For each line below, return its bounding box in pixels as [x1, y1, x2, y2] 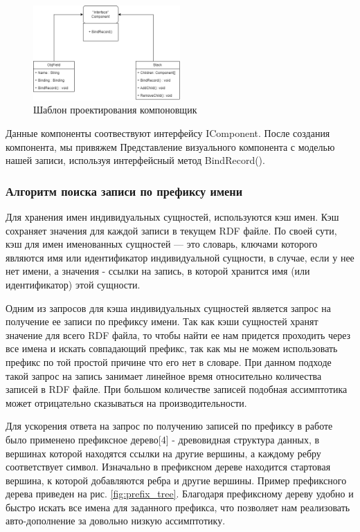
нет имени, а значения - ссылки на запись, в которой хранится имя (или [6, 264, 310, 278]
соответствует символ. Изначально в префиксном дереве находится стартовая [6, 459, 331, 474]
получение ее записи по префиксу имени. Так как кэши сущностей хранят [6, 314, 318, 329]
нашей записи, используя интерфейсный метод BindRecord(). [6, 153, 265, 167]
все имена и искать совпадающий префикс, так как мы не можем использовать [6, 341, 338, 356]
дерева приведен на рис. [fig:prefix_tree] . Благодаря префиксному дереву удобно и [6, 486, 354, 501]
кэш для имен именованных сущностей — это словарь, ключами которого [6, 237, 318, 251]
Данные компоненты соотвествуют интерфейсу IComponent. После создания [6, 126, 330, 140]
